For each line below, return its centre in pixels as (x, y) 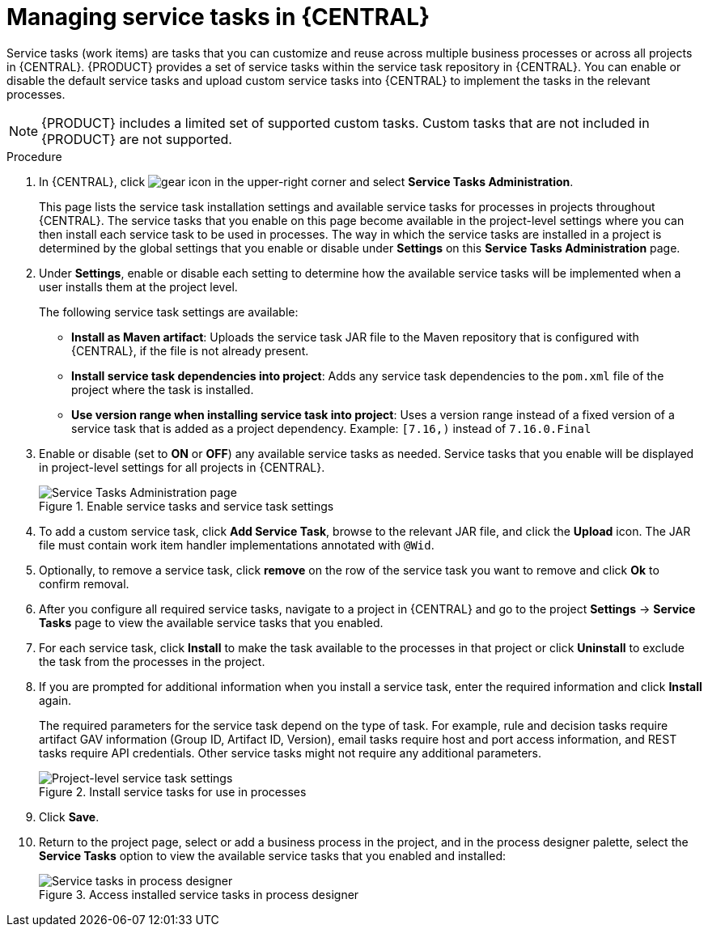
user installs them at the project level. (138, 286)
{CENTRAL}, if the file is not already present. (190, 350)
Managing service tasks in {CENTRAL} (218, 17)
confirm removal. (84, 583)
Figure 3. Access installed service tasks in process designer (199, 894)
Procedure (34, 156)
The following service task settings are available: (169, 312)
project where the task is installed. (163, 389)
